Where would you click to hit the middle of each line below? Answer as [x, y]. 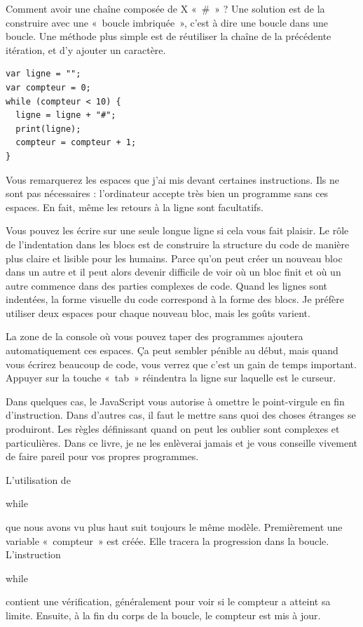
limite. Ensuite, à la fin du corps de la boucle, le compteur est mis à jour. [163, 615]
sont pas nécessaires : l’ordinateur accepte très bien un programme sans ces [167, 193]
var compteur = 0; [48, 87]
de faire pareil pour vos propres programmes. [102, 456]
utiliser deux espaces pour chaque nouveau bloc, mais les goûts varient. [158, 312]
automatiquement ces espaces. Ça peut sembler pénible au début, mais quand [172, 350]
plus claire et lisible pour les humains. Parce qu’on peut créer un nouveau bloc [174, 258]
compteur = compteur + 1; [76, 143]
